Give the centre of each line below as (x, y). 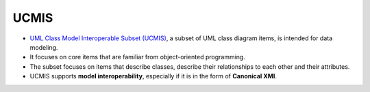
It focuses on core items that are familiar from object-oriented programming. (138, 57)
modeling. (44, 47)
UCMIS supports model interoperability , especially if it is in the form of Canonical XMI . (153, 76)
